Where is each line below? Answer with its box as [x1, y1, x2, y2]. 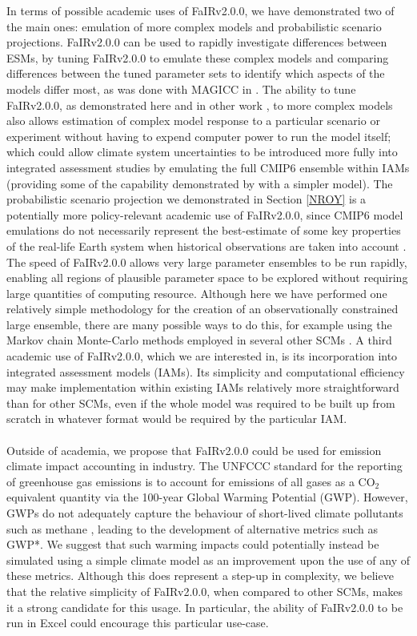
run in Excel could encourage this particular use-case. [6, 614, 269, 631]
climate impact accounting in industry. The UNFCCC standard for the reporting [6, 457, 403, 474]
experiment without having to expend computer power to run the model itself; [6, 127, 391, 144]
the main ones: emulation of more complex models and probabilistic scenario [6, 18, 382, 34]
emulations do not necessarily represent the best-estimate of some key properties [6, 222, 401, 239]
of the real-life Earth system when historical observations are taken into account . [6, 237, 407, 254]
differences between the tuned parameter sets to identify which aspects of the [6, 65, 385, 82]
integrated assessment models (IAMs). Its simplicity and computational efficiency [6, 363, 405, 380]
